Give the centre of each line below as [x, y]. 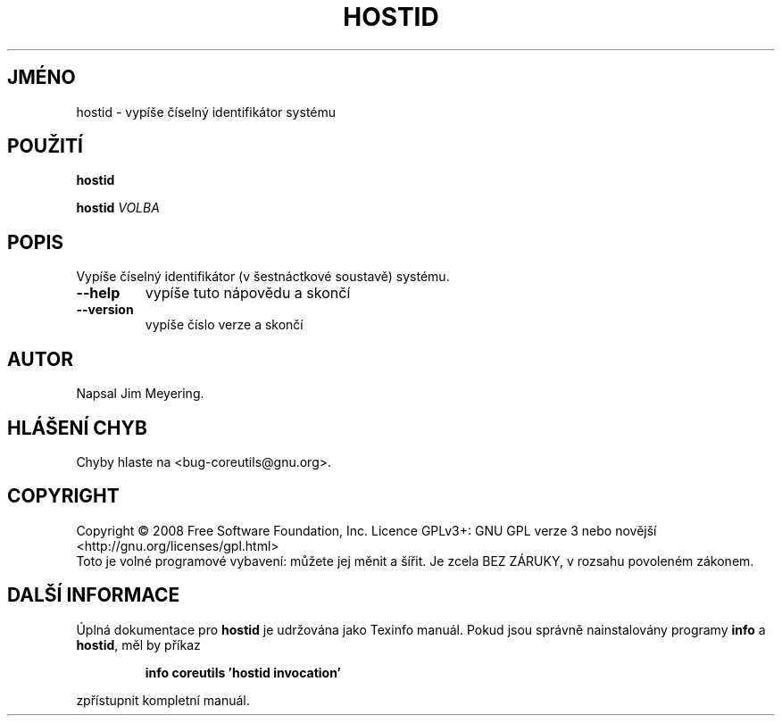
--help [98, 293]
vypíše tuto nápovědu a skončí [248, 293]
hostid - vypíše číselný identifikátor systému [206, 112]
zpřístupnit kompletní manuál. [163, 700]
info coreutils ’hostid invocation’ [243, 672]
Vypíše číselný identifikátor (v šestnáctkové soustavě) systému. [263, 277]
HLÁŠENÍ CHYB [77, 428]
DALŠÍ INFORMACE [94, 595]
